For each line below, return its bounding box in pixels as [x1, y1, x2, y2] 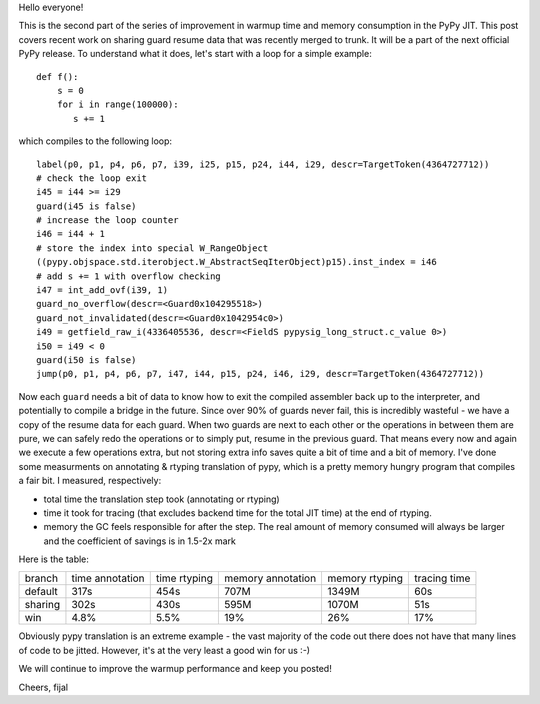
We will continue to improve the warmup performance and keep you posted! [18, 663, 332, 675]
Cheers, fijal [18, 681, 69, 693]
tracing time [414, 571, 471, 585]
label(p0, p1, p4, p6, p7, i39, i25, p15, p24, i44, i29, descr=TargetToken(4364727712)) [36, 158, 490, 170]
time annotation [71, 571, 145, 585]
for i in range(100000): [56, 99, 179, 110]
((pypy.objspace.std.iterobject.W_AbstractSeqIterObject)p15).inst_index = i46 [36, 256, 437, 268]
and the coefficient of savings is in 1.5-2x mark [43, 535, 237, 547]
